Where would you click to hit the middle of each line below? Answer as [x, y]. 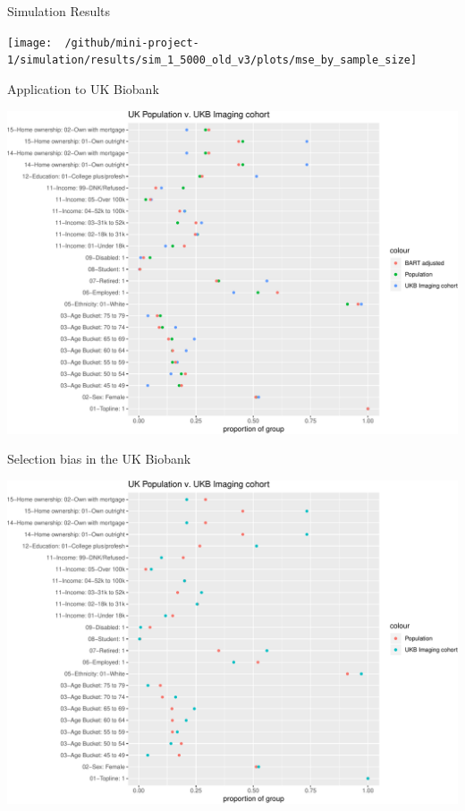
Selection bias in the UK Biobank [99, 459]
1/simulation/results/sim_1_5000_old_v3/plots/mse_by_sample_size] [212, 60]
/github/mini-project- [132, 43]
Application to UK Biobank [83, 88]
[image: [30, 43]
